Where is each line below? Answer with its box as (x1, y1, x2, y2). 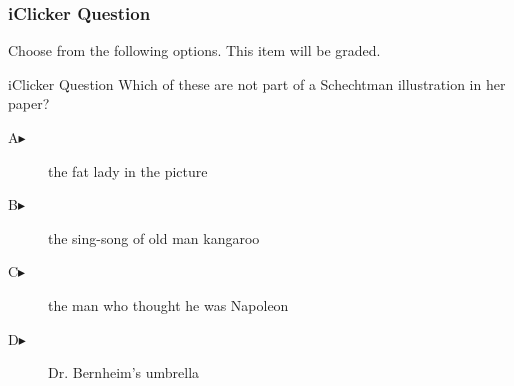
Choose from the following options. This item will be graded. (8, 40, 381, 61)
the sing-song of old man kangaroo (48, 227, 260, 248)
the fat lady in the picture (48, 160, 208, 181)
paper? (8, 93, 50, 114)
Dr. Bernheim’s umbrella (48, 362, 200, 383)
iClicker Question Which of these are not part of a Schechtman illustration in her (8, 73, 506, 94)
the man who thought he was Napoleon (48, 294, 289, 315)
